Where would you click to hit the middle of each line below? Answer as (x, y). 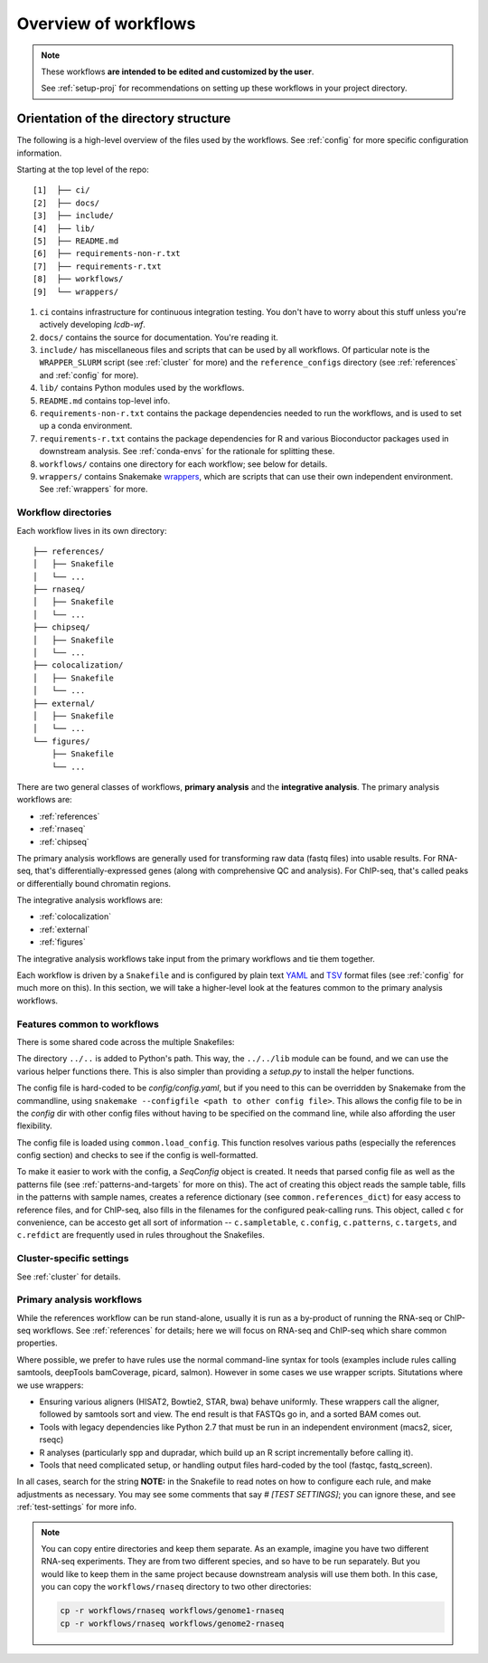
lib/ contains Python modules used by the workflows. (142, 388)
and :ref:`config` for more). (89, 375)
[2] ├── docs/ (66, 203)
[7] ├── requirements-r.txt (97, 266)
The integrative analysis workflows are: (89, 900)
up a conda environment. (86, 426)
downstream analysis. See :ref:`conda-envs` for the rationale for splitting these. (187, 451)
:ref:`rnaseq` (62, 829)
